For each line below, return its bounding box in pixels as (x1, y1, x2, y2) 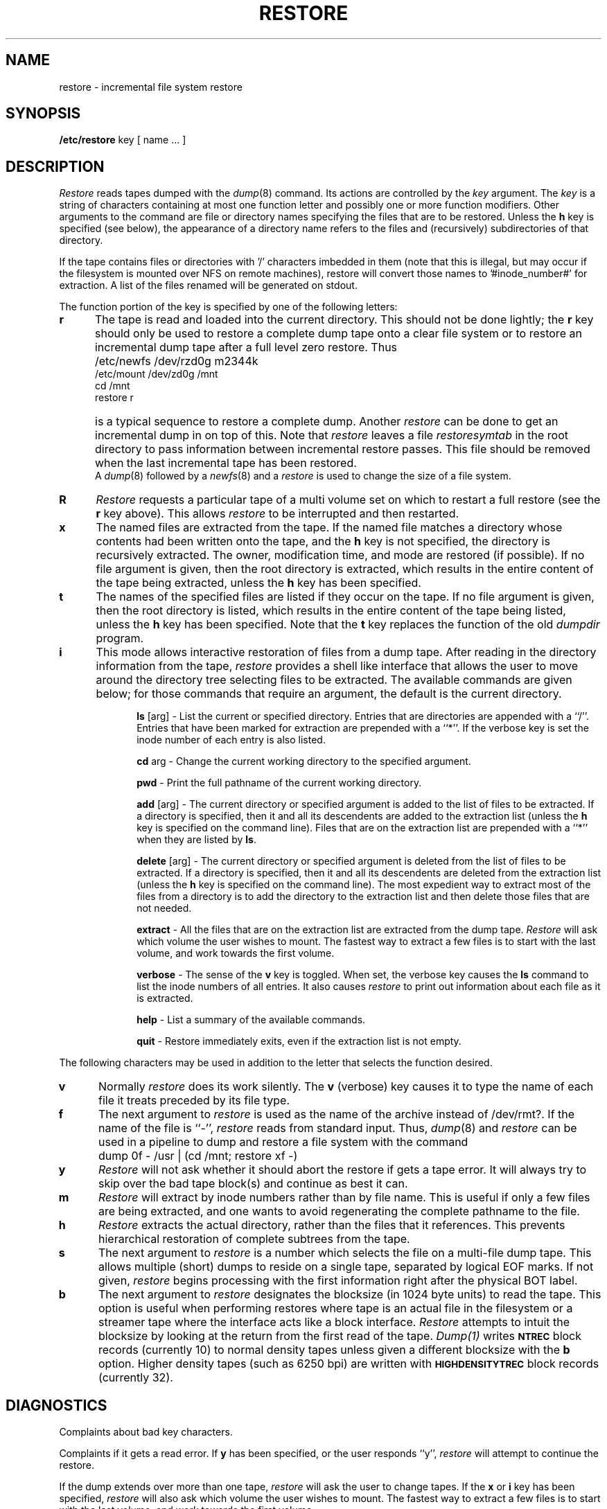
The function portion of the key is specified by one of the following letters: (59, 301, 398, 313)
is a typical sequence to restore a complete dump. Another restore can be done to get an (95, 414, 558, 429)
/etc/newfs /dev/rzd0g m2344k (94, 354, 258, 369)
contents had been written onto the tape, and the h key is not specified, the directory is (96, 534, 550, 549)
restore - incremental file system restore (59, 80, 243, 93)
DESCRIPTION (6, 157, 105, 175)
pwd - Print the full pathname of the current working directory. (137, 777, 422, 789)
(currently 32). (98, 1370, 173, 1385)
